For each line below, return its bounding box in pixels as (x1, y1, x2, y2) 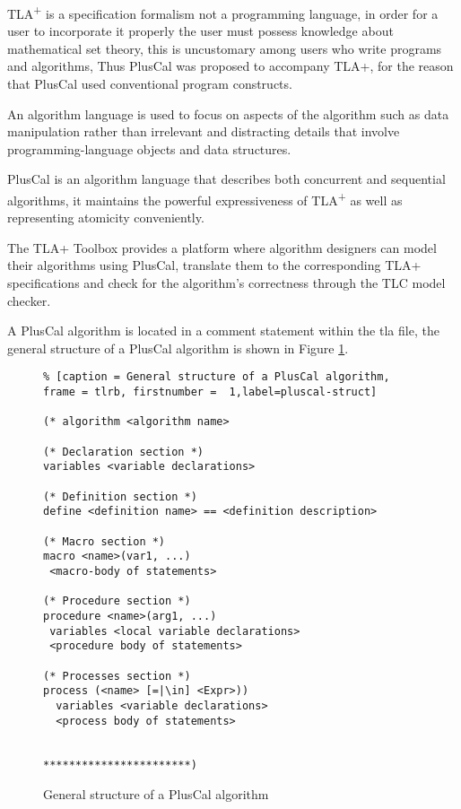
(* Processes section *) (43, 669, 191, 683)
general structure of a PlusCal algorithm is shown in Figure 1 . (7, 338, 349, 357)
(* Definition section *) (43, 490, 197, 503)
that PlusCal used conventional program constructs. (7, 74, 292, 93)
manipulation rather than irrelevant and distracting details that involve (7, 122, 400, 141)
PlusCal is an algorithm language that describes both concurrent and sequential (7, 170, 446, 188)
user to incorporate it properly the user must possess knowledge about (7, 22, 394, 40)
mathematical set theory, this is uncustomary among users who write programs (7, 39, 442, 57)
